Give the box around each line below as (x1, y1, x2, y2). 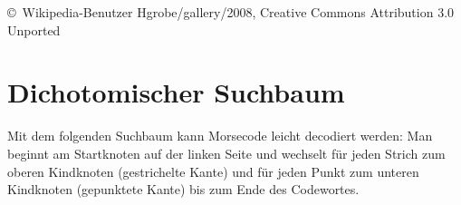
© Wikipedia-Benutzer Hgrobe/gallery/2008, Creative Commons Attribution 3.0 (7, 3, 455, 21)
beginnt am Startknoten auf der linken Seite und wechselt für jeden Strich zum (7, 143, 446, 162)
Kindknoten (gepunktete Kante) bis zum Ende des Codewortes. (7, 180, 360, 199)
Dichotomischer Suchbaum (7, 73, 345, 111)
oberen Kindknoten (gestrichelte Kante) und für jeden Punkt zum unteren (7, 161, 419, 181)
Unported (7, 20, 61, 39)
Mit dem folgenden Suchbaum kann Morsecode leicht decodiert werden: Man (7, 126, 433, 145)
